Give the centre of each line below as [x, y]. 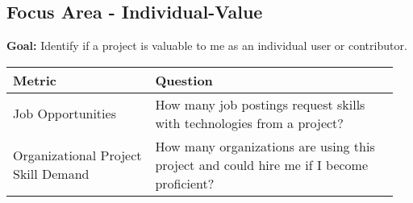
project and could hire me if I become [262, 164]
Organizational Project [77, 155]
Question [184, 80]
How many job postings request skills [260, 104]
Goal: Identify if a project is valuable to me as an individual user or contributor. [207, 46]
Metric [35, 80]
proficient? [185, 183]
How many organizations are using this [265, 146]
